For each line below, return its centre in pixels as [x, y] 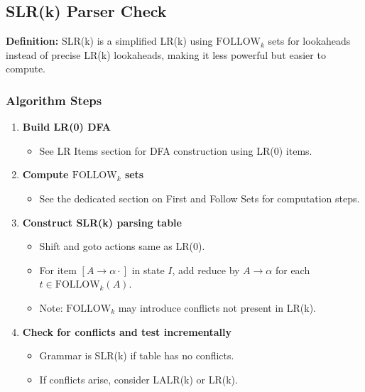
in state [148, 269]
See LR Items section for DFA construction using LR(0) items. [176, 150]
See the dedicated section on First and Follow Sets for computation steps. [200, 198]
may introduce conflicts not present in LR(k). [217, 307]
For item [58, 269]
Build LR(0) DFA [66, 127]
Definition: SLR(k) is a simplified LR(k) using [109, 41]
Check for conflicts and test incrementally [127, 331]
